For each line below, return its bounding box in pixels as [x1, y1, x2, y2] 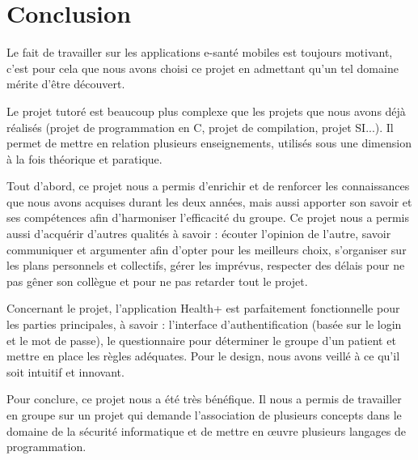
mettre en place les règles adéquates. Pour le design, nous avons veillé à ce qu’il [6, 347, 400, 364]
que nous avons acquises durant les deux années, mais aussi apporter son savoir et [6, 193, 412, 210]
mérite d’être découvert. [6, 75, 125, 92]
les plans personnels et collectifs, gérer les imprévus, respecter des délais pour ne [6, 257, 405, 274]
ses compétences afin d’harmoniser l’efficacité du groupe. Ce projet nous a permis [6, 209, 410, 226]
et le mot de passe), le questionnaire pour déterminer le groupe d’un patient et [6, 331, 396, 348]
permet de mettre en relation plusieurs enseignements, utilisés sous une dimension [6, 134, 412, 151]
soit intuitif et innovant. [6, 363, 125, 380]
